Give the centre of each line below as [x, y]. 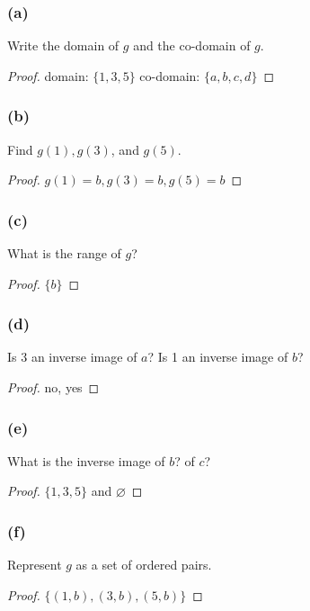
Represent [35, 565]
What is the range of [64, 253]
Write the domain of [63, 45]
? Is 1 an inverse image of [218, 357]
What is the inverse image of [86, 460]
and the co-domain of [192, 45]
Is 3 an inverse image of [72, 357]
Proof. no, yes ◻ [53, 387]
